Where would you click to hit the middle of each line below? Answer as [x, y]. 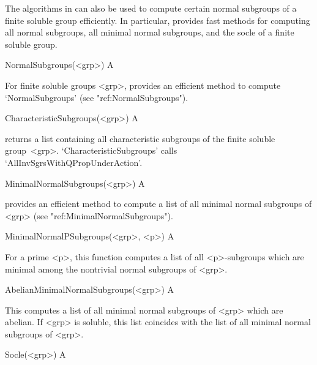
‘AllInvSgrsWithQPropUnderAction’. [74, 162]
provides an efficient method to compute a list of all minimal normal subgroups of [158, 204]
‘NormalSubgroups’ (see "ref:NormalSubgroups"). [97, 97]
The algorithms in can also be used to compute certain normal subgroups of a [151, 8]
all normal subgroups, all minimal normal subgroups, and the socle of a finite [150, 32]
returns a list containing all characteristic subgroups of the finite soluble [140, 138]
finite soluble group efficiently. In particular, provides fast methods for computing [158, 20]
